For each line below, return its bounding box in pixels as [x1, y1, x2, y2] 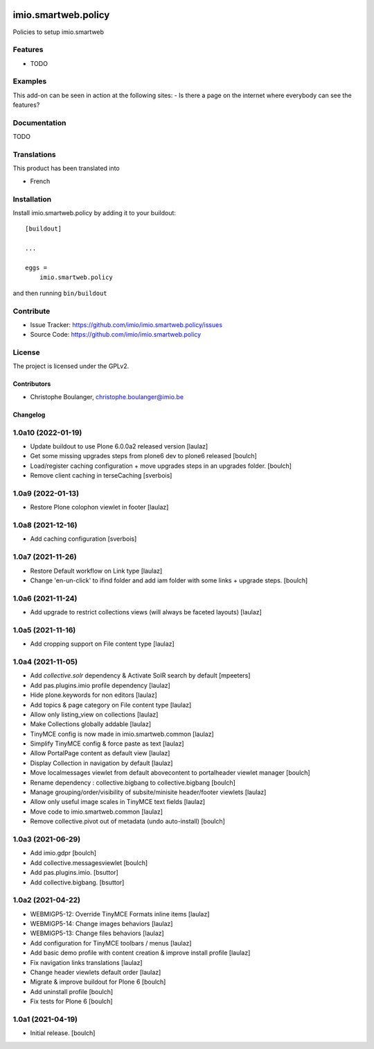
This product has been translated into [12, 164, 121, 173]
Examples [12, 76, 47, 86]
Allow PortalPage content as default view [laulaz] [30, 749, 170, 757]
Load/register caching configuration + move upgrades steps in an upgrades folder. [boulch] [30, 462, 292, 470]
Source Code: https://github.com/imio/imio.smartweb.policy [30, 330, 202, 339]
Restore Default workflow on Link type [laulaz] [30, 567, 163, 575]
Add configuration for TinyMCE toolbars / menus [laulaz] [30, 939, 192, 947]
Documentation [12, 118, 66, 128]
